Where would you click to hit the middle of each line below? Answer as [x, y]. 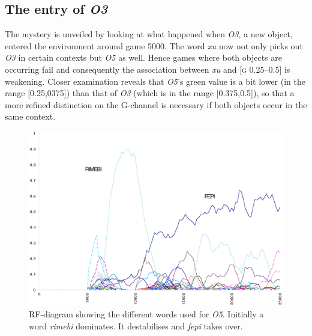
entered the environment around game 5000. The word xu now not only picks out [154, 45]
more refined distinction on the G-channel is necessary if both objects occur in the [156, 104]
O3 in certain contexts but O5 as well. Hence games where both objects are [144, 57]
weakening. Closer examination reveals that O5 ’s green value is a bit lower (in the [155, 81]
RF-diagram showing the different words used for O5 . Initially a [146, 314]
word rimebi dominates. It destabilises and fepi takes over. [136, 325]
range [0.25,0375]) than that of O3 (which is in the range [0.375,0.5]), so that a [150, 93]
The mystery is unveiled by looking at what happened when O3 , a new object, [149, 34]
